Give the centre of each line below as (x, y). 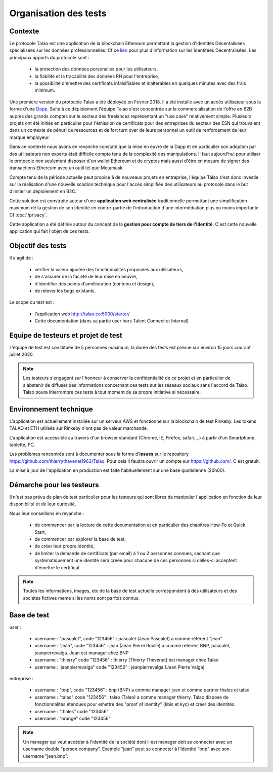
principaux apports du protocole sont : (49, 57)
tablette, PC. (22, 445)
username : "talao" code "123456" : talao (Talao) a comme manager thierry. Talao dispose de (132, 697)
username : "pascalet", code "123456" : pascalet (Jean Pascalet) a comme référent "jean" (128, 639)
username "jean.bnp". (45, 756)
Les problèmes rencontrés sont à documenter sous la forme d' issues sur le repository (99, 454)
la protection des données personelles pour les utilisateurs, (96, 69)
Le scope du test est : (32, 302)
